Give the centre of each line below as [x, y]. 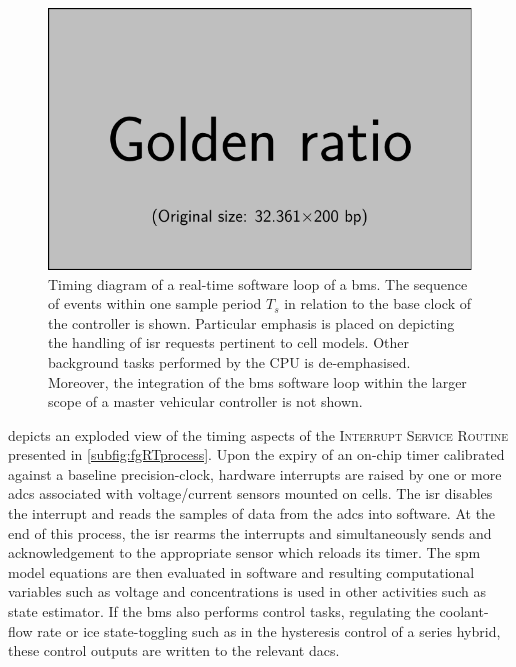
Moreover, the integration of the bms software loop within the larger [257, 381]
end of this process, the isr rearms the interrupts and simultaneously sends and [250, 532]
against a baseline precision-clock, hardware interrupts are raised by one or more [255, 473]
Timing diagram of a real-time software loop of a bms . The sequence [258, 283]
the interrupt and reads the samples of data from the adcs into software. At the [252, 513]
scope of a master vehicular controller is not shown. [205, 401]
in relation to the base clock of [377, 303]
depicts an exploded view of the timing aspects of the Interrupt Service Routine [258, 434]
